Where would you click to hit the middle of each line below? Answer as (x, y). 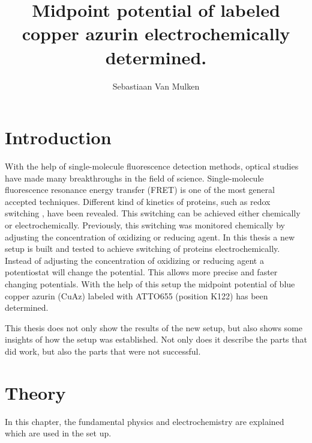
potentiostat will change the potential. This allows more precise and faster (141, 272)
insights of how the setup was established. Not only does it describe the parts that (156, 339)
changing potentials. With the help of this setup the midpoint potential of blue (150, 283)
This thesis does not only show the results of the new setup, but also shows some (154, 327)
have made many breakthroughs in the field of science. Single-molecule (134, 178)
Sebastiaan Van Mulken (156, 86)
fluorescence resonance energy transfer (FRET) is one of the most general (140, 190)
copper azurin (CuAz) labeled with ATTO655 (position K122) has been (136, 295)
